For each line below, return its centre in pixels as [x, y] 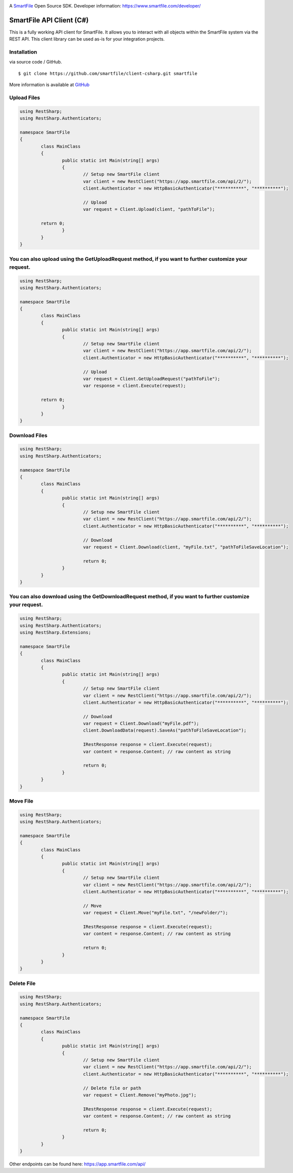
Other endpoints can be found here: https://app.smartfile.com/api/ [77, 1164]
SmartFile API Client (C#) [49, 20]
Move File [21, 801]
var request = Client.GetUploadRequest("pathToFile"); [151, 379]
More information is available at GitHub [49, 85]
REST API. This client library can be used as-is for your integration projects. [87, 39]
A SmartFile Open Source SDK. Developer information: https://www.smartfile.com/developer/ [105, 6]
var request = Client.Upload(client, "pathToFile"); [149, 209]
